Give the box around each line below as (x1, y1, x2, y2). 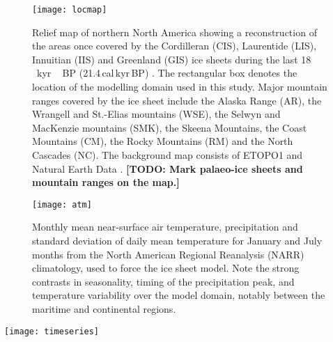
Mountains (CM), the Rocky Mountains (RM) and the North (32, 134, 293, 148)
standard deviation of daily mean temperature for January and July (32, 233, 323, 248)
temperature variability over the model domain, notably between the (32, 288, 325, 302)
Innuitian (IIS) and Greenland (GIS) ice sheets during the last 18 (32, 52, 311, 66)
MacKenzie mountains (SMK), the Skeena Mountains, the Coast (32, 120, 307, 134)
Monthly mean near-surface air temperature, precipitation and (32, 219, 298, 234)
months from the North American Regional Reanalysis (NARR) (32, 247, 304, 261)
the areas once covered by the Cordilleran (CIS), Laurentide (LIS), (32, 38, 317, 53)
